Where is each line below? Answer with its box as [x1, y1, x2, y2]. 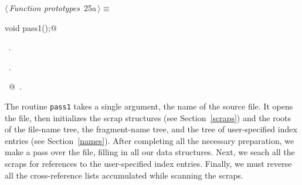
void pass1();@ [5, 21, 57, 33]
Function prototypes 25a [9, 2, 97, 13]
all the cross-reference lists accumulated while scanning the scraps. [5, 169, 243, 181]
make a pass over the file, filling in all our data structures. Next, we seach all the [5, 146, 295, 158]
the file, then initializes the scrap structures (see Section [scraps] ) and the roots [5, 111, 291, 124]
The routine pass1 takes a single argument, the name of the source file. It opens [5, 100, 293, 112]
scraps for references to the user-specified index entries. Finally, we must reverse [5, 157, 292, 169]
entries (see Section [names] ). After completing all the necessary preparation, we [5, 134, 294, 146]
